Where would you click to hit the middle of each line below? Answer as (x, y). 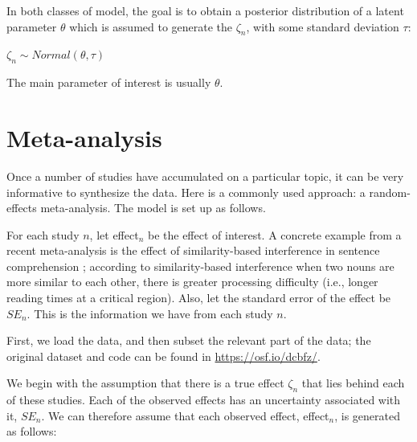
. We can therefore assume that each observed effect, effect (185, 415)
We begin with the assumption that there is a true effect (145, 383)
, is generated (368, 415)
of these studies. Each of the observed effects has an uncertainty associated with (204, 400)
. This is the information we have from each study (150, 313)
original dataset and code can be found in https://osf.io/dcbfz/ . (164, 356)
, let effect (114, 234)
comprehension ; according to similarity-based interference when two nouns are (200, 266)
